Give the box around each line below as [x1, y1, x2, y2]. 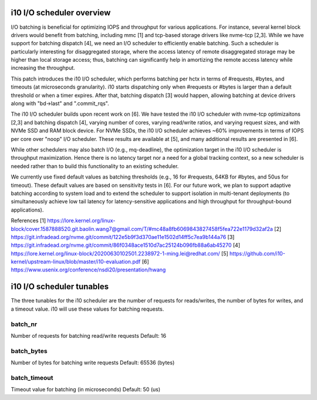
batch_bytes [11, 347, 48, 355]
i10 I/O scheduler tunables [11, 282, 109, 292]
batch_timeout [11, 374, 53, 382]
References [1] [11, 217, 46, 224]
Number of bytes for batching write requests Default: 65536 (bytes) [11, 359, 175, 367]
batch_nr [11, 320, 38, 328]
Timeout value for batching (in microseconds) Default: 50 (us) [11, 386, 161, 393]
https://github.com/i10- [229, 250, 286, 257]
